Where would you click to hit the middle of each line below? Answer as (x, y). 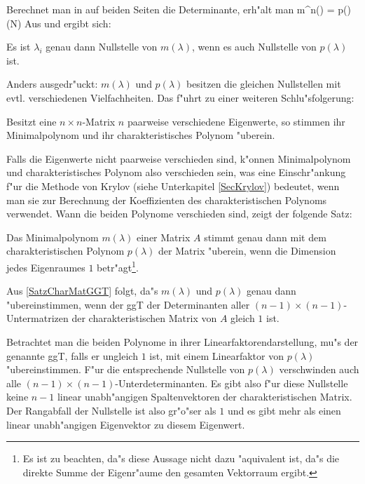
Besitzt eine (32, 121)
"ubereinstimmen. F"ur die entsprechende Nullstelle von (126, 369)
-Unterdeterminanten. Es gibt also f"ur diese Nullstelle (232, 383)
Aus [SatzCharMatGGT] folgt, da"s (82, 291)
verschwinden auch (319, 369)
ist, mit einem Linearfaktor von (216, 355)
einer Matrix (164, 237)
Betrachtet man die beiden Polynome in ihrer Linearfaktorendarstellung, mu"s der (182, 341)
